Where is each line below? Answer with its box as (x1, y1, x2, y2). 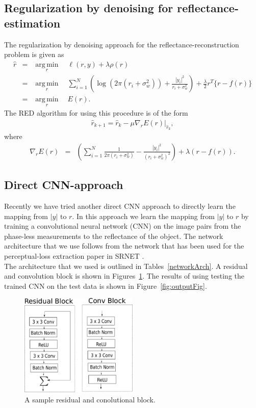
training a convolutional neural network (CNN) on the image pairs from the (4, 221, 241, 231)
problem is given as (4, 49, 64, 60)
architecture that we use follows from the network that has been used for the (4, 240, 244, 251)
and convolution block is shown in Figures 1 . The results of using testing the (4, 270, 244, 281)
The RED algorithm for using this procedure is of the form (4, 107, 188, 118)
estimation (4, 15, 61, 31)
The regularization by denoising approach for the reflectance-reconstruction (4, 39, 239, 49)
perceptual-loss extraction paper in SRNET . (4, 250, 144, 261)
